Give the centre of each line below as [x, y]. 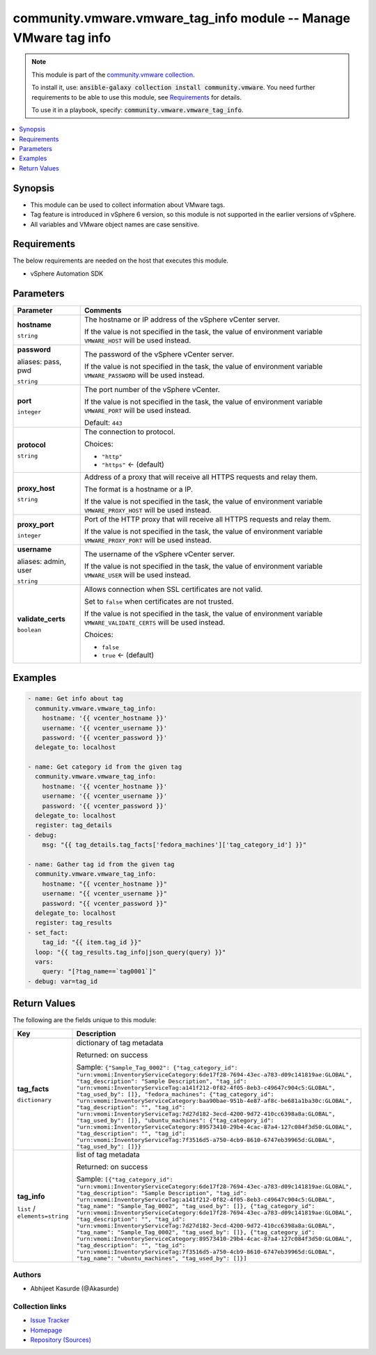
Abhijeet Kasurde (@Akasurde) [75, 1289]
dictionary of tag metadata [120, 1042]
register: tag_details [74, 825]
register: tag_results [74, 923]
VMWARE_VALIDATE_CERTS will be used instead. [155, 622]
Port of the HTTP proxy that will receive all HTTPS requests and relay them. [207, 519]
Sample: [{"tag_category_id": [125, 1179]
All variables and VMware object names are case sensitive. [115, 224]
